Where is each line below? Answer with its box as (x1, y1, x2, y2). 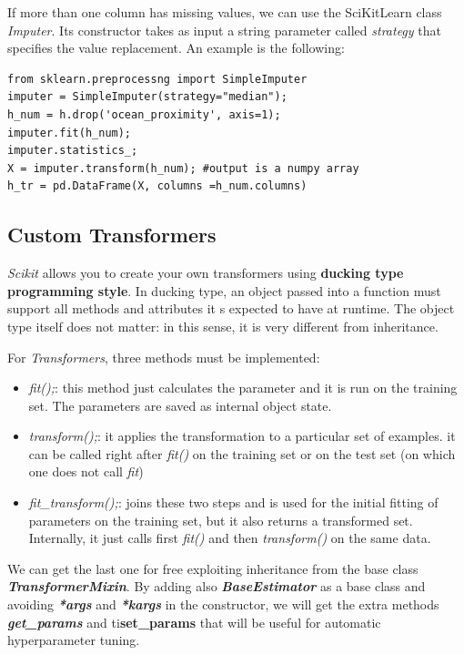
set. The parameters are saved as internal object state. (28, 395, 332, 414)
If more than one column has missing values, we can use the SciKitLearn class (7, 3, 442, 21)
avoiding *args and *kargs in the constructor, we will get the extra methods (7, 595, 439, 614)
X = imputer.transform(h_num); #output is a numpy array (7, 161, 359, 175)
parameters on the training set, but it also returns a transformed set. (28, 510, 413, 529)
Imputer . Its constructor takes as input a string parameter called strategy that (7, 20, 441, 39)
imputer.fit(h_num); (7, 126, 132, 139)
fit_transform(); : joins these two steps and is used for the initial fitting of (28, 493, 439, 512)
